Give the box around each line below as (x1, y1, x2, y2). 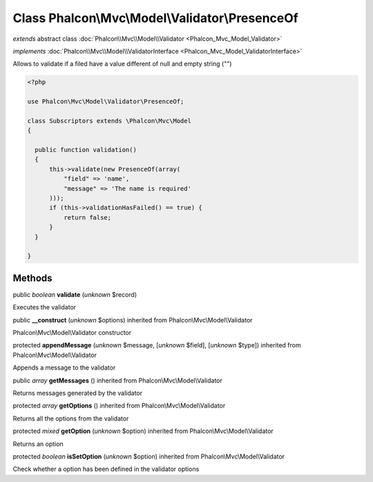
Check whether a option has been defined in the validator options (12, 465, 200, 473)
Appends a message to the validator (12, 363, 116, 372)
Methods (12, 272, 52, 284)
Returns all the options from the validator (12, 414, 129, 423)
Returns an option (12, 439, 64, 448)
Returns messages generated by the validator (12, 389, 143, 397)
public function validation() (35, 146, 137, 154)
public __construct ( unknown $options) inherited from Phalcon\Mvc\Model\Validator (12, 316, 253, 324)
